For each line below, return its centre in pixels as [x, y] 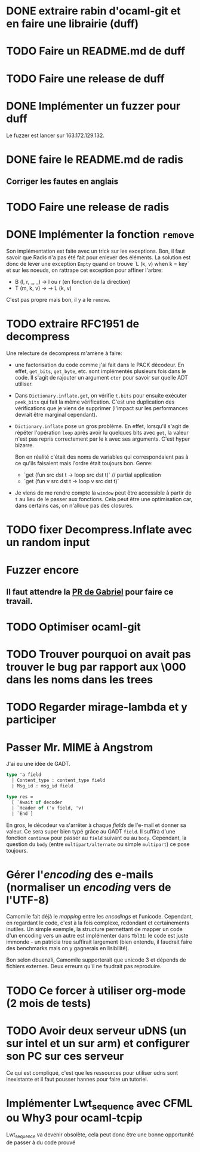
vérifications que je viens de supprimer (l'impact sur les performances [101, 408]
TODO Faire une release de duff [86, 78]
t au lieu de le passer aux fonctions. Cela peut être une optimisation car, [104, 499]
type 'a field [24, 775]
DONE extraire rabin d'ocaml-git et [93, 11]
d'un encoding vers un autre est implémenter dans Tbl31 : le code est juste [97, 936]
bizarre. [24, 445]
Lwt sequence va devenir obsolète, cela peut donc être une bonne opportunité [100, 1135]
